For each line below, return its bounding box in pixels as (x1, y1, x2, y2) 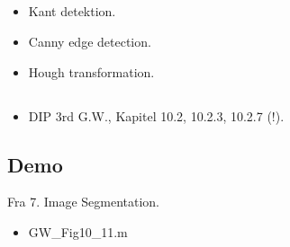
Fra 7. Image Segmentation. (7, 192, 160, 211)
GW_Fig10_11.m (28, 222, 128, 241)
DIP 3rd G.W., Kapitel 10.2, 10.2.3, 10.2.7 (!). (28, 106, 285, 125)
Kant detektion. (28, 2, 116, 21)
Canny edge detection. (28, 31, 151, 50)
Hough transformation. (28, 62, 155, 81)
